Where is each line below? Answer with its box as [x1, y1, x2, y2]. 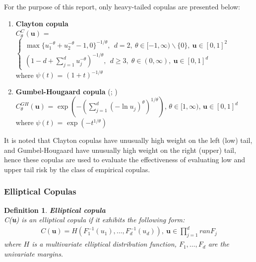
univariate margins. [4, 248, 64, 259]
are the [208, 239, 229, 249]
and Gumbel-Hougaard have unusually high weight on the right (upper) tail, [4, 144, 236, 155]
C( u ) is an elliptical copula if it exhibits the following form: [4, 214, 185, 225]
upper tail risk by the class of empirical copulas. [4, 164, 150, 174]
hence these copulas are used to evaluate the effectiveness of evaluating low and [4, 154, 246, 165]
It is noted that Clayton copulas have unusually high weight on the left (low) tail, [4, 135, 253, 145]
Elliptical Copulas [4, 185, 76, 197]
